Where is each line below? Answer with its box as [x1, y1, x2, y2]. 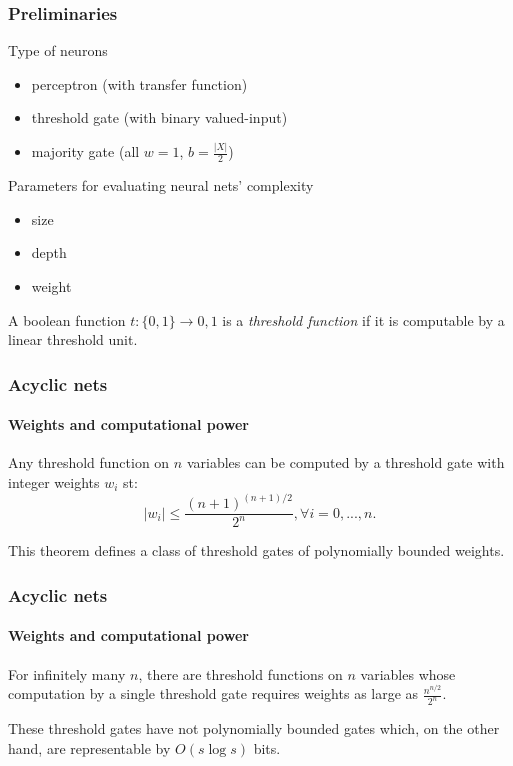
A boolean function [8, 309, 126, 330]
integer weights [8, 471, 100, 492]
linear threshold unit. [8, 329, 138, 350]
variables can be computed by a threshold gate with [186, 452, 505, 473]
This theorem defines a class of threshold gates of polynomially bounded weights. [8, 540, 505, 561]
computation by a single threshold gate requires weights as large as [8, 683, 419, 704]
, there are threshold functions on [138, 663, 343, 684]
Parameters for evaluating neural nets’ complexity [8, 175, 314, 196]
